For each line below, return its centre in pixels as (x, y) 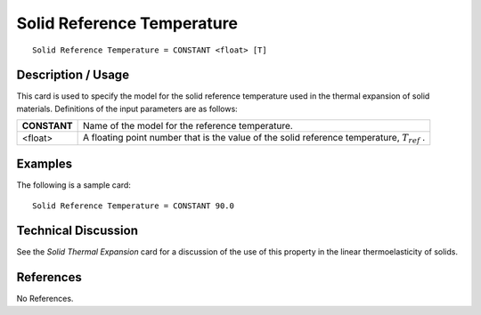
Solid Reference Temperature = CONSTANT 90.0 (134, 206)
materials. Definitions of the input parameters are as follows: (127, 109)
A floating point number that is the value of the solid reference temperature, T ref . (254, 139)
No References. (45, 299)
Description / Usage (73, 75)
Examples (45, 164)
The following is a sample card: (73, 185)
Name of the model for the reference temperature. (188, 126)
